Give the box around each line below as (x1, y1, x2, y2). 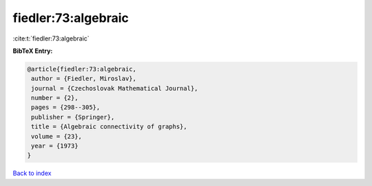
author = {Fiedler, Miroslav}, (31, 75, 137, 82)
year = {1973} (31, 142, 79, 150)
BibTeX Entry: (12, 47, 53, 55)
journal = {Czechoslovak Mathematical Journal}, (31, 84, 198, 92)
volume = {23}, (31, 132, 83, 140)
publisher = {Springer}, (31, 113, 115, 121)
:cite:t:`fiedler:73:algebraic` (12, 34, 90, 43)
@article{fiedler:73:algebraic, (27, 65, 137, 73)
